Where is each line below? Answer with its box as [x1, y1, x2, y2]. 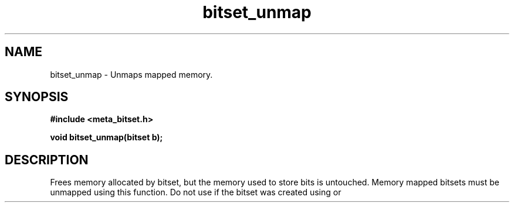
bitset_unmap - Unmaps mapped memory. [50, 69, 213, 80]
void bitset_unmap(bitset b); [50, 132, 163, 143]
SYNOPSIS [5, 89, 69, 105]
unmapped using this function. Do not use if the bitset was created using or [50, 187, 341, 198]
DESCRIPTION [5, 152, 89, 167]
